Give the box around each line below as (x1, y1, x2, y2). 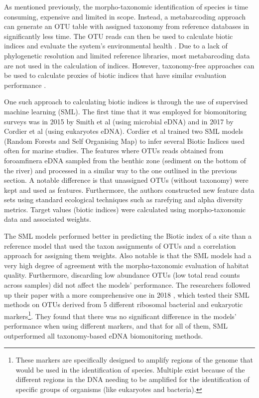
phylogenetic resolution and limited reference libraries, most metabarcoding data (4, 50, 250, 60)
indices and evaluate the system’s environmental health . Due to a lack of (4, 40, 228, 51)
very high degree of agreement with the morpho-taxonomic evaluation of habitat (4, 260, 249, 270)
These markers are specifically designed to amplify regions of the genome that (15, 355, 253, 365)
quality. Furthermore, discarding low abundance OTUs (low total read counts (4, 270, 240, 280)
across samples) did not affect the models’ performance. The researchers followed (4, 280, 251, 290)
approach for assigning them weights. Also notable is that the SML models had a (4, 250, 252, 261)
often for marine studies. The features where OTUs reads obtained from (4, 145, 224, 156)
